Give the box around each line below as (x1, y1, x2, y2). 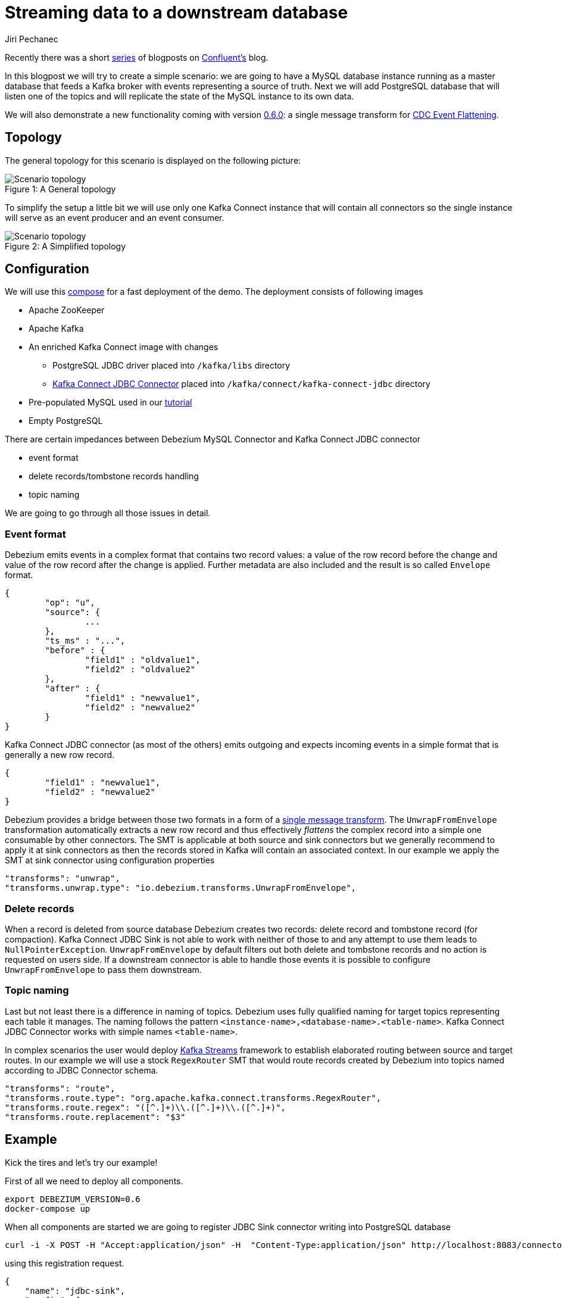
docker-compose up (5, 1203, 90, 1213)
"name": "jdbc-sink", (24, 1285, 126, 1296)
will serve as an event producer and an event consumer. (5, 212, 224, 223)
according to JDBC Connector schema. (5, 1065, 158, 1075)
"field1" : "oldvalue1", (85, 655, 201, 665)
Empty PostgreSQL (29, 416, 103, 426)
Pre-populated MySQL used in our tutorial (29, 397, 192, 408)
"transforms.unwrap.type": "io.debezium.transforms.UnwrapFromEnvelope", (5, 883, 357, 893)
